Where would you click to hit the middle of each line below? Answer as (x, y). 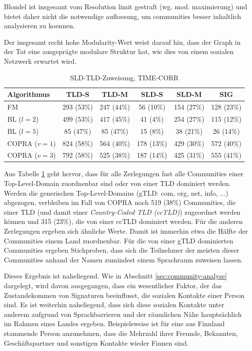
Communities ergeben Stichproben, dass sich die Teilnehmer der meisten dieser (122, 250)
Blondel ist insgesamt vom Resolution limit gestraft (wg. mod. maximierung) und (126, 6)
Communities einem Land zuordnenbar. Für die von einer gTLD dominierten (119, 240)
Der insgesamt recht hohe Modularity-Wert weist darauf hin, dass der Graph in (122, 42)
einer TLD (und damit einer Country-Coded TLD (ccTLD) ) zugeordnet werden (122, 212)
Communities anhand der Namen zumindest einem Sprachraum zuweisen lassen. (124, 259)
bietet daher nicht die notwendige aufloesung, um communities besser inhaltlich (123, 16)
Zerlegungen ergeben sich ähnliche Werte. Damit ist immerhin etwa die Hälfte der (126, 231)
